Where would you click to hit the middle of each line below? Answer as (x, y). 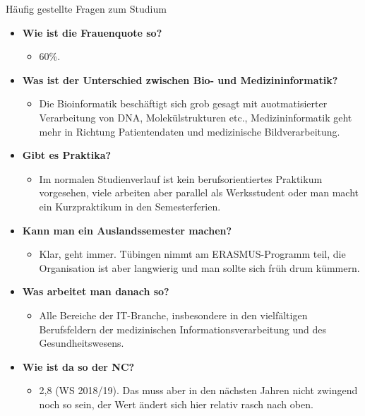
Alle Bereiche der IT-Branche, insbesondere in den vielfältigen (173, 315)
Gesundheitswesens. (82, 343)
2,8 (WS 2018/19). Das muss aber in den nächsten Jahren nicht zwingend (198, 390)
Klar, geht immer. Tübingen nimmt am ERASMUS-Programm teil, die (192, 254)
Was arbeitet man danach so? (96, 291)
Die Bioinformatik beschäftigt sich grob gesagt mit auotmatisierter (183, 103)
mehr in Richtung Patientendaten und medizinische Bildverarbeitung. (190, 131)
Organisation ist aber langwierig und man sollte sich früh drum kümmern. (199, 267)
